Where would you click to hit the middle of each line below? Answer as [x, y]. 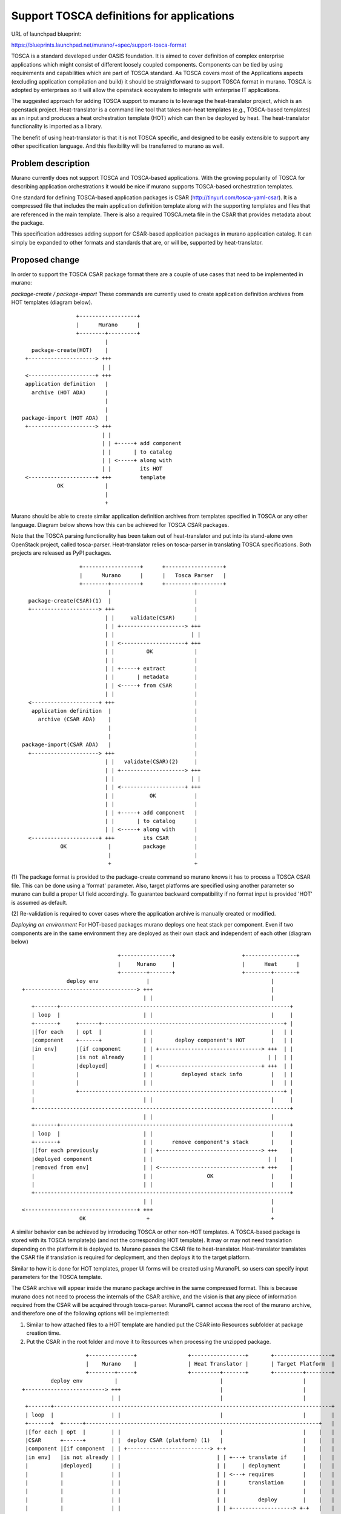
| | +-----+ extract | [151, 668]
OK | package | [129, 847]
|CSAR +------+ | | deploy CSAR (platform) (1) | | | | [180, 1440]
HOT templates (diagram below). [52, 302]
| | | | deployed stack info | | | [162, 1074]
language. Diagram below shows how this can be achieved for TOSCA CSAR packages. [120, 524]
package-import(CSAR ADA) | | [110, 745]
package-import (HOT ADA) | [65, 418]
